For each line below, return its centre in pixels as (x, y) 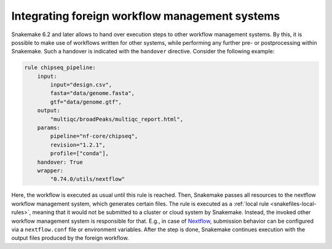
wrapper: (50, 171)
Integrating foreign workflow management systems (146, 16)
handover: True (60, 162)
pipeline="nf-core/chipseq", (94, 136)
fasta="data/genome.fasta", (93, 93)
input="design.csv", (81, 85)
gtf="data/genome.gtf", (86, 102)
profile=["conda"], (79, 154)
